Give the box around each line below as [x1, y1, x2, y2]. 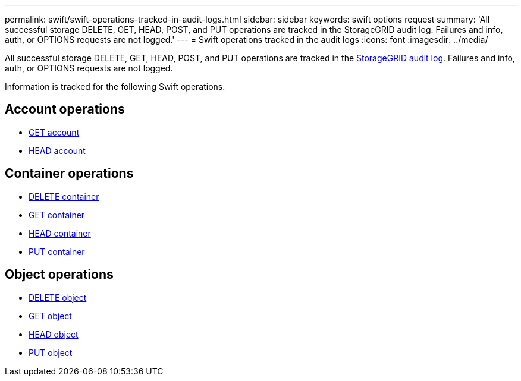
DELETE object [29, 292, 87, 303]
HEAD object [29, 329, 79, 339]
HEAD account [29, 145, 86, 156]
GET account [29, 127, 80, 137]
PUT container [29, 246, 85, 257]
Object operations [5, 267, 114, 282]
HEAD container [29, 228, 91, 238]
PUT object [29, 347, 73, 358]
